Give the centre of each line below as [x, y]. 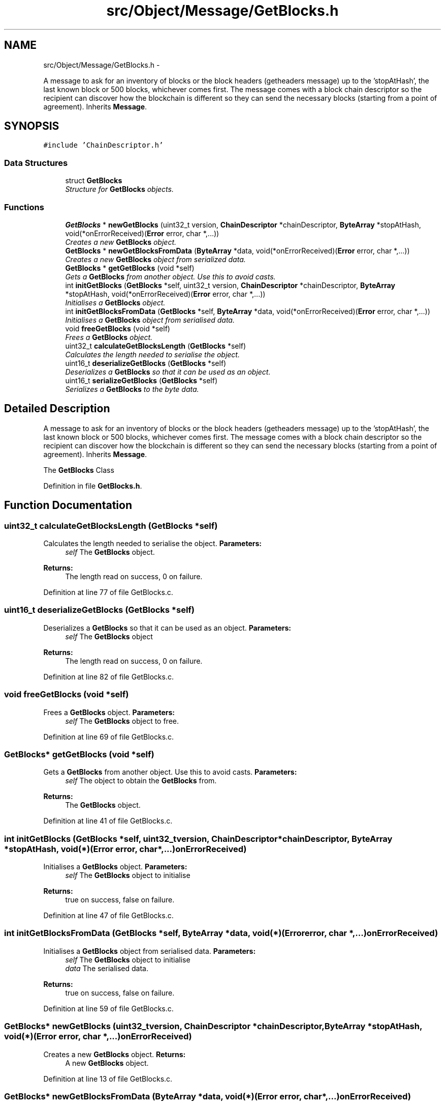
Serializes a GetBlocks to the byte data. [132, 389]
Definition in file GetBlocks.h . [93, 486]
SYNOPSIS [32, 126]
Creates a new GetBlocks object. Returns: [115, 1054]
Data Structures [36, 163]
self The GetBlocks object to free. [122, 721]
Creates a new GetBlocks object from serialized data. [155, 259]
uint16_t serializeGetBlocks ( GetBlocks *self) [141, 380]
